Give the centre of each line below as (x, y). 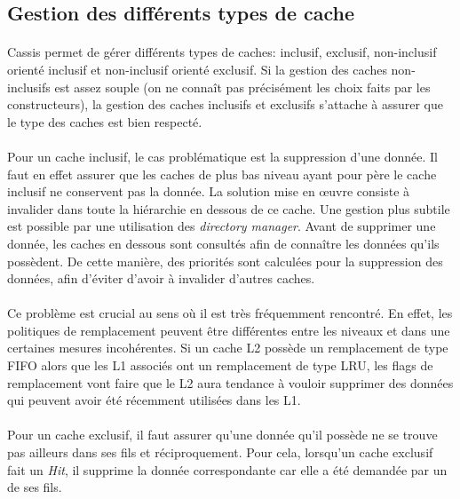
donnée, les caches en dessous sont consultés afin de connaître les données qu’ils (223, 243)
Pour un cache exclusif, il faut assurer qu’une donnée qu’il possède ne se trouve (222, 435)
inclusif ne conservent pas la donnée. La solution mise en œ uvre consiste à (209, 191)
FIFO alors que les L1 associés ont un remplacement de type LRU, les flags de (220, 365)
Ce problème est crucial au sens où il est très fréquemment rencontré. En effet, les (230, 313)
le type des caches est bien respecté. (105, 121)
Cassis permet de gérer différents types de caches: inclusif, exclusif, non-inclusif (222, 52)
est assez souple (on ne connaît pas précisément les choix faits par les (242, 87)
